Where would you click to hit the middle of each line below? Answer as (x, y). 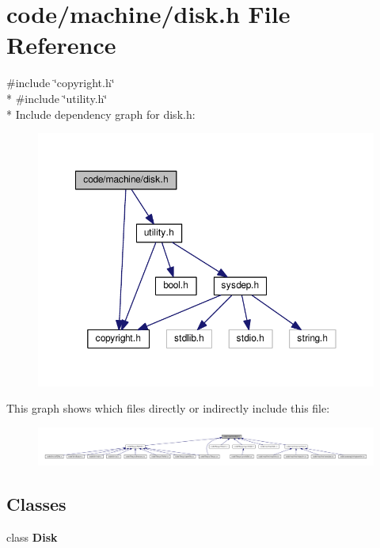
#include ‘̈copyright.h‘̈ (61, 83)
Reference (61, 45)
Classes (36, 504)
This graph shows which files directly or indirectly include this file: (168, 408)
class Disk (32, 537)
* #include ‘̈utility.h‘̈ (57, 98)
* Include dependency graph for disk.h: (101, 114)
